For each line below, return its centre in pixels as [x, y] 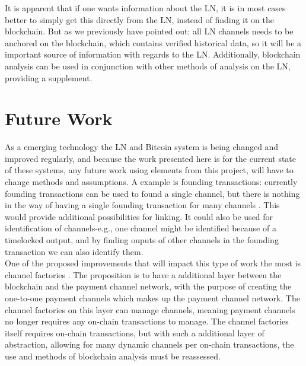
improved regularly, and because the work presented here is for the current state [151, 158]
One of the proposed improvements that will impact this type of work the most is [153, 263]
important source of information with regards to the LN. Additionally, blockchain [153, 54]
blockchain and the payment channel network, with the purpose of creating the [148, 286]
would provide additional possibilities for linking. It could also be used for [139, 216]
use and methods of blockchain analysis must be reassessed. [113, 356]
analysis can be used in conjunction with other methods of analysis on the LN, [148, 66]
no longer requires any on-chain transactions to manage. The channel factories [147, 321]
